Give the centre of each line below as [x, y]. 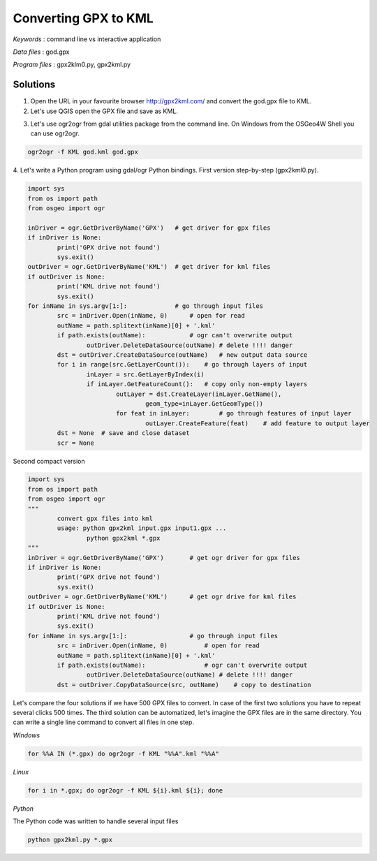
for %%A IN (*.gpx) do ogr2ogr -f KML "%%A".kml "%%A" [123, 753]
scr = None [75, 443]
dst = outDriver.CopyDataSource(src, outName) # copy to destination [184, 685]
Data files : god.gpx [41, 52]
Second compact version [49, 461]
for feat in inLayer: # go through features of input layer [234, 413]
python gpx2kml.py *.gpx [70, 840]
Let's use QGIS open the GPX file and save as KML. [104, 111]
